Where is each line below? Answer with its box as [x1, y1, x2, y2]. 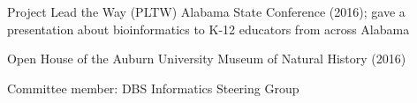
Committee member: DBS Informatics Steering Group [7, 78, 299, 97]
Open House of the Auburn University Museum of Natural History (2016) [7, 49, 406, 68]
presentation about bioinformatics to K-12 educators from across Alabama [7, 19, 410, 38]
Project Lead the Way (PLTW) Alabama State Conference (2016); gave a [7, 3, 406, 20]
